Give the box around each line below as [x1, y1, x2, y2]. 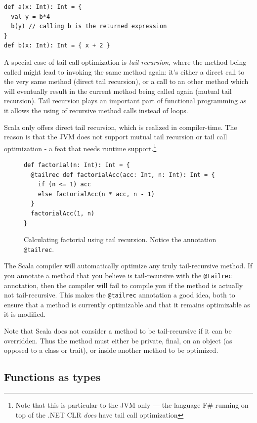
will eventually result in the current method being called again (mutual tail [4, 85, 232, 96]
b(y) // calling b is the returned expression [11, 23, 167, 30]
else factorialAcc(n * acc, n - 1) [38, 190, 155, 198]
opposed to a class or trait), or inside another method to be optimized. [4, 345, 218, 355]
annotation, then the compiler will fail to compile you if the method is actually [4, 280, 243, 290]
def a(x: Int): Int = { [4, 3, 82, 10]
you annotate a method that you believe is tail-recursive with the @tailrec [4, 270, 232, 280]
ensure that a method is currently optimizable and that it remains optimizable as [4, 299, 250, 309]
